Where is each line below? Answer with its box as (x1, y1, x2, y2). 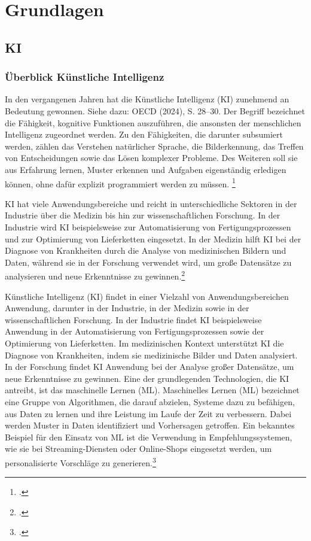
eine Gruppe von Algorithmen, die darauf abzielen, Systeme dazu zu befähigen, (5, 395, 295, 408)
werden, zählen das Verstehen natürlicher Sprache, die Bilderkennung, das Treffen (5, 139, 304, 152)
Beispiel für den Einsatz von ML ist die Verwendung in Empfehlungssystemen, (5, 430, 292, 443)
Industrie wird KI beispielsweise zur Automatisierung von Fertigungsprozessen (5, 220, 291, 233)
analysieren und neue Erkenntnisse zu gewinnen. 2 (5, 268, 185, 282)
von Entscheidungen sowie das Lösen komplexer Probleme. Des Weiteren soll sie (5, 151, 298, 164)
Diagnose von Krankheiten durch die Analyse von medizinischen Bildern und (5, 244, 286, 257)
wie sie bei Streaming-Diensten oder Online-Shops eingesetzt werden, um (5, 442, 272, 455)
